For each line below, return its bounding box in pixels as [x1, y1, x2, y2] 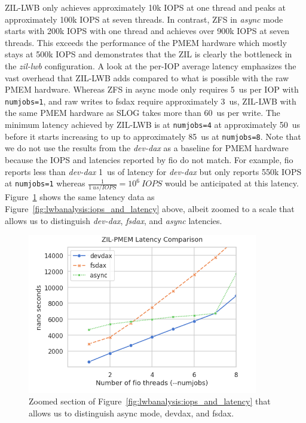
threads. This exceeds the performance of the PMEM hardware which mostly [5, 36, 287, 48]
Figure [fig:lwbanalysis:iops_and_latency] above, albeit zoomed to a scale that [5, 203, 295, 214]
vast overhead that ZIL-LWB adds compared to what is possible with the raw [5, 71, 289, 84]
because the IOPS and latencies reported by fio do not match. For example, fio [5, 153, 293, 165]
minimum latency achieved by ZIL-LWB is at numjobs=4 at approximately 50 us [5, 118, 301, 130]
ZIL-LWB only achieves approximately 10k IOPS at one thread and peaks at [5, 1, 286, 13]
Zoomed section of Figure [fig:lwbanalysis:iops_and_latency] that [29, 395, 271, 407]
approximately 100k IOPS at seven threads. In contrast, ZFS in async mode [5, 13, 283, 25]
